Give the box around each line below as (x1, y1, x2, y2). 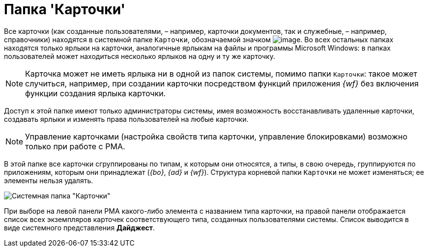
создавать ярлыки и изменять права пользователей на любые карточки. (4, 114, 249, 123)
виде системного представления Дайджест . (4, 223, 155, 232)
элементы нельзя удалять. (4, 176, 93, 185)
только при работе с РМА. (25, 141, 125, 151)
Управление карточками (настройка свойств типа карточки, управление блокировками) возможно (25, 131, 407, 141)
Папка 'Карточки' (4, 1, 126, 18)
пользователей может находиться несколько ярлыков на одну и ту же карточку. (4, 52, 275, 60)
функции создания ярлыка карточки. (25, 88, 166, 98)
